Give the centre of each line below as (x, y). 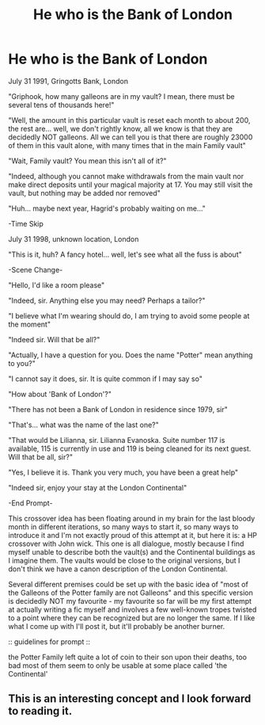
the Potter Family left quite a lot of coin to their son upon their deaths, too (128, 657)
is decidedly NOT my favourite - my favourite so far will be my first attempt (130, 601)
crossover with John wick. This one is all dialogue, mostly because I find (126, 544)
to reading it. (40, 711)
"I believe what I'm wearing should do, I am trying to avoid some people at (129, 315)
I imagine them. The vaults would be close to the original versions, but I (124, 560)
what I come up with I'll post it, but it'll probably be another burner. (117, 626)
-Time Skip (26, 223)
